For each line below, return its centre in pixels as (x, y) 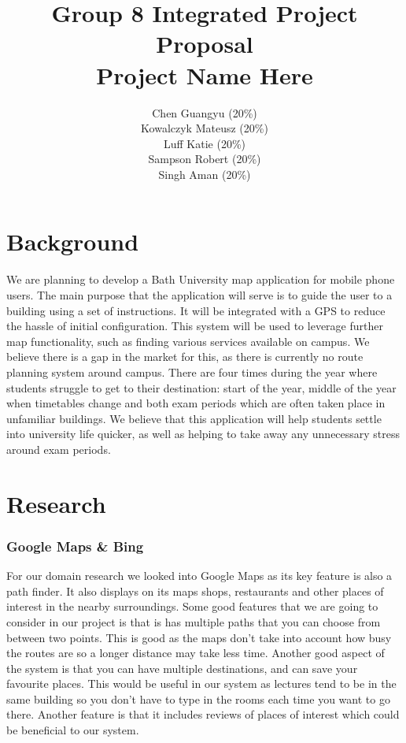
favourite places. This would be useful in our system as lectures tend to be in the (201, 684)
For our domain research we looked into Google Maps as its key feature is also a (199, 576)
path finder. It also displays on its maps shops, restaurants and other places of (195, 591)
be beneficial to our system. (73, 730)
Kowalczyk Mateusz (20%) (205, 128)
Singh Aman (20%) (205, 174)
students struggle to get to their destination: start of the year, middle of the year (201, 387)
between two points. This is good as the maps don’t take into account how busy (199, 637)
